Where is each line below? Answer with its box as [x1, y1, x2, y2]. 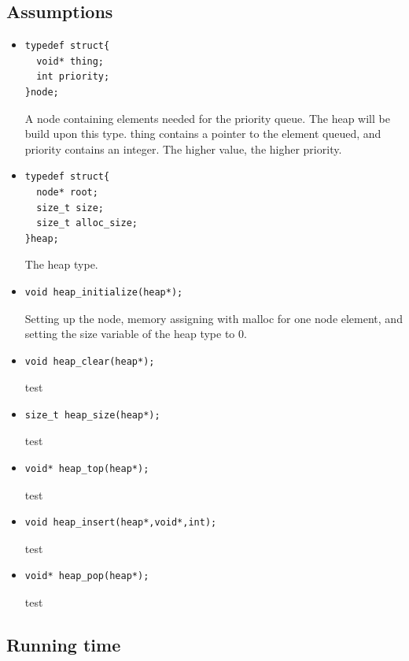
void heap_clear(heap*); [24, 355, 155, 367]
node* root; [36, 186, 98, 198]
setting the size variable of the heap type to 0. [24, 325, 247, 342]
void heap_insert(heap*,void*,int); [24, 517, 217, 529]
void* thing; [36, 55, 105, 67]
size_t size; [36, 202, 105, 214]
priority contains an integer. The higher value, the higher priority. [24, 140, 342, 157]
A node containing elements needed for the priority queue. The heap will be [24, 110, 390, 126]
